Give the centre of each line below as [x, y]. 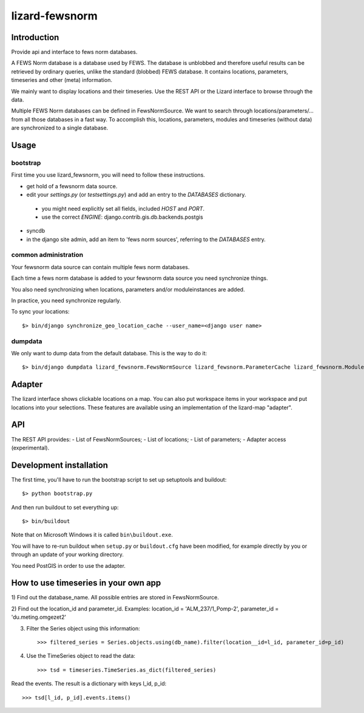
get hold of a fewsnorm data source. [72, 186]
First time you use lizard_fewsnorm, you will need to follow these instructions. [108, 175]
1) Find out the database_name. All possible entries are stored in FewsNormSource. [115, 598]
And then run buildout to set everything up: [65, 507]
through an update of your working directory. [67, 554]
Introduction [35, 37]
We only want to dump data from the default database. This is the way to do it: [109, 353]
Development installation [60, 465]
